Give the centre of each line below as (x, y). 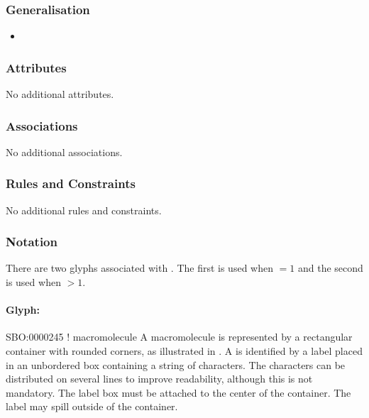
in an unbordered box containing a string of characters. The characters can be (176, 364)
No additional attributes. (60, 94)
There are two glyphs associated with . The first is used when (139, 268)
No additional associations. (64, 152)
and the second (330, 268)
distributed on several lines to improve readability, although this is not (159, 379)
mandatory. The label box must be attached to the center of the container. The (178, 392)
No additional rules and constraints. (84, 210)
